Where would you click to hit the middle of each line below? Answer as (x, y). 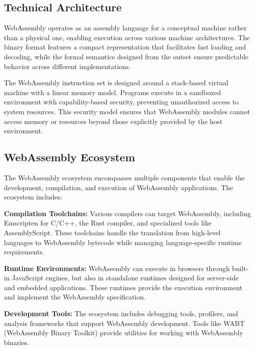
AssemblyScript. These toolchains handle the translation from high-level (112, 232)
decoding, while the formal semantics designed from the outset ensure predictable (126, 56)
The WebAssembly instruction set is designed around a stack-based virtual (116, 83)
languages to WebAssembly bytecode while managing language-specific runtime (123, 242)
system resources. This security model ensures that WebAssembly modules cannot (127, 111)
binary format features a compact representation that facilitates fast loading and (125, 47)
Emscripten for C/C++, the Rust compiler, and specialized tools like (108, 223)
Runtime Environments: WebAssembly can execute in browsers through (117, 268)
